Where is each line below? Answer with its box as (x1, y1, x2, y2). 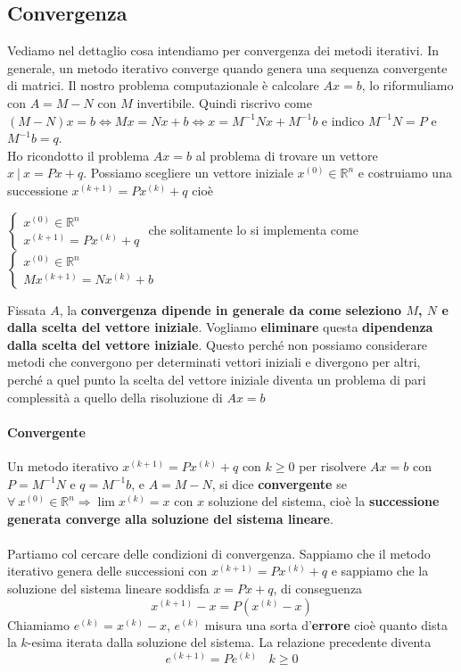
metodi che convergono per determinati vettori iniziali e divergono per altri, (7, 353, 421, 371)
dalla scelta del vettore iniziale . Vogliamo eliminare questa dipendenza (7, 318, 433, 336)
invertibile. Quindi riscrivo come (136, 93, 312, 112)
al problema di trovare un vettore (195, 145, 378, 164)
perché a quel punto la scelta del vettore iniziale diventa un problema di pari (7, 369, 426, 388)
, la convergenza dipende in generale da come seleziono (59, 300, 402, 319)
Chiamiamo (7, 615, 70, 634)
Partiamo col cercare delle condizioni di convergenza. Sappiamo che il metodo (7, 543, 431, 562)
